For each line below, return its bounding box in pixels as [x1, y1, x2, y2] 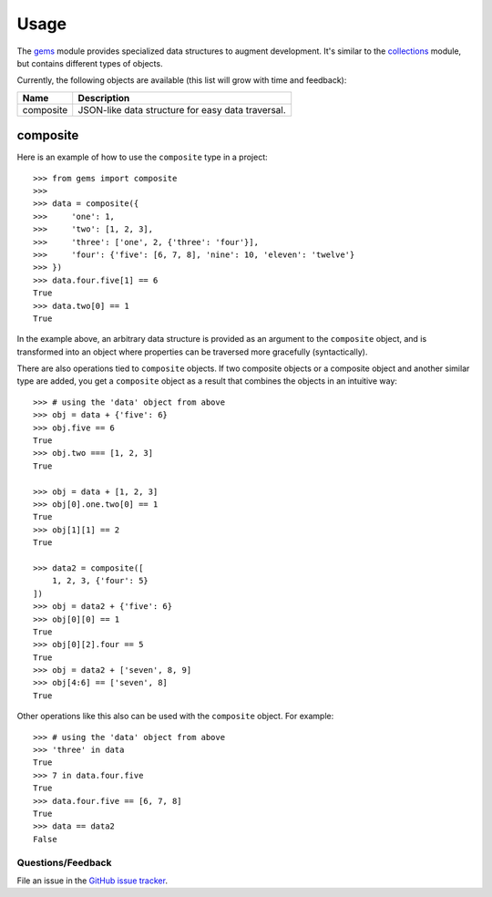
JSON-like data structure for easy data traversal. [77, 103, 286, 116]
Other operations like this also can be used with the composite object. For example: [16, 711, 334, 722]
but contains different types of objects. [16, 57, 163, 68]
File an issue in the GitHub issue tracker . [16, 875, 169, 886]
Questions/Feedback [16, 856, 112, 869]
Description [77, 91, 130, 104]
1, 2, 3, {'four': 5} [51, 575, 149, 586]
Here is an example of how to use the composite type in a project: [16, 151, 268, 163]
